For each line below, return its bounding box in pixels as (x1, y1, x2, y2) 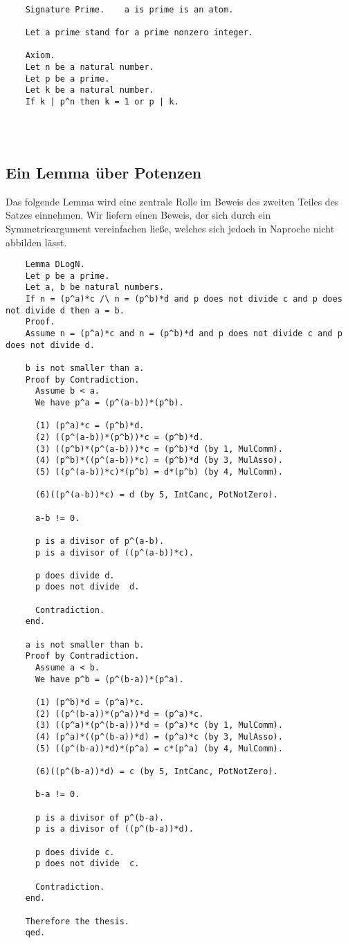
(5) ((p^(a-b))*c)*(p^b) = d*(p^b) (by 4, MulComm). (35, 466, 283, 477)
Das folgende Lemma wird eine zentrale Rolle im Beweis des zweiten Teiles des (6, 194, 339, 208)
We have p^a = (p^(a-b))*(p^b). (35, 397, 184, 408)
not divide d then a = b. (6, 305, 125, 315)
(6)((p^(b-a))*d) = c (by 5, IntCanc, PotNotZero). (35, 766, 278, 776)
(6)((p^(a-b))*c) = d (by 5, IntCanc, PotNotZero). (35, 490, 278, 500)
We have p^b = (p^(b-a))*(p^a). (35, 674, 184, 684)
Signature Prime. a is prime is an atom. (25, 4, 234, 15)
